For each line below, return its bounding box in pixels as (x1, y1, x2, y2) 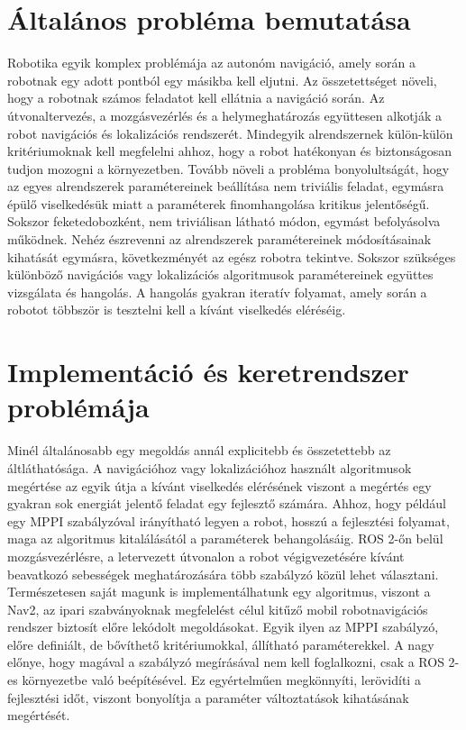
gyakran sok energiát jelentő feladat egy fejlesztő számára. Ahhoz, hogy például (7, 494, 446, 513)
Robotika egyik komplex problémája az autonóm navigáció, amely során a (7, 53, 416, 72)
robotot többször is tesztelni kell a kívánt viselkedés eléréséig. (7, 300, 346, 319)
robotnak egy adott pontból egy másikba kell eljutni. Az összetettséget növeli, (7, 70, 437, 89)
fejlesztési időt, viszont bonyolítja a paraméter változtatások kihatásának (7, 688, 409, 707)
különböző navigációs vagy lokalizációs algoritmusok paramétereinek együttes (7, 265, 434, 284)
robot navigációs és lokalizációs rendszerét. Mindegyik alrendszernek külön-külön (7, 123, 453, 142)
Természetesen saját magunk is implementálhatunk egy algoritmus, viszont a (7, 582, 431, 601)
